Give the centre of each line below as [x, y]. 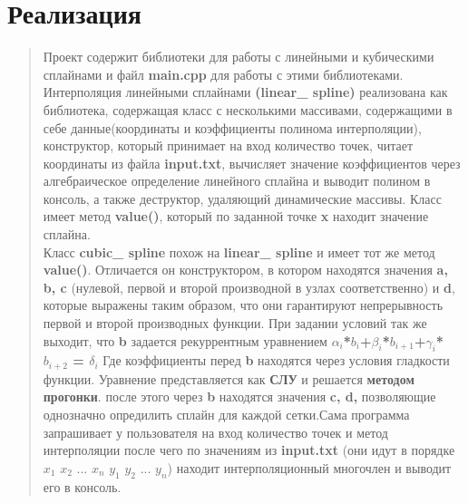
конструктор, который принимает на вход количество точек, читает [228, 145]
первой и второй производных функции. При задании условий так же [235, 323]
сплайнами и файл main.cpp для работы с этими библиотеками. [223, 74]
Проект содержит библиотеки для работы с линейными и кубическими [239, 57]
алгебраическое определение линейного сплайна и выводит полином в [237, 181]
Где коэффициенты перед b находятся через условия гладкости [276, 360]
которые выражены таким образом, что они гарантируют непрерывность [243, 305]
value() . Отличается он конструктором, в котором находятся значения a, [245, 270]
